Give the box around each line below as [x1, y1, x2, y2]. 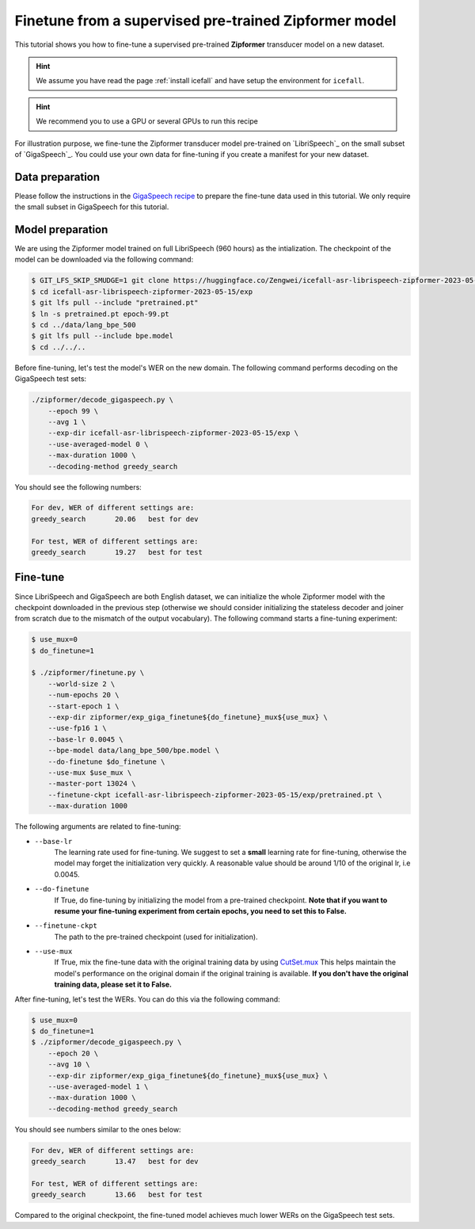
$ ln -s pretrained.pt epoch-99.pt [31, 309, 169, 319]
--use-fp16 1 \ [47, 723, 107, 733]
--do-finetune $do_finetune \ [47, 757, 165, 766]
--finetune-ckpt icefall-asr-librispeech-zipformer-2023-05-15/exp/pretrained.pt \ [47, 790, 382, 800]
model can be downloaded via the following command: [14, 254, 194, 265]
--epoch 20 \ [47, 1048, 99, 1058]
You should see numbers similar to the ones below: [14, 1124, 181, 1134]
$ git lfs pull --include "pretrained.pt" [31, 298, 199, 307]
